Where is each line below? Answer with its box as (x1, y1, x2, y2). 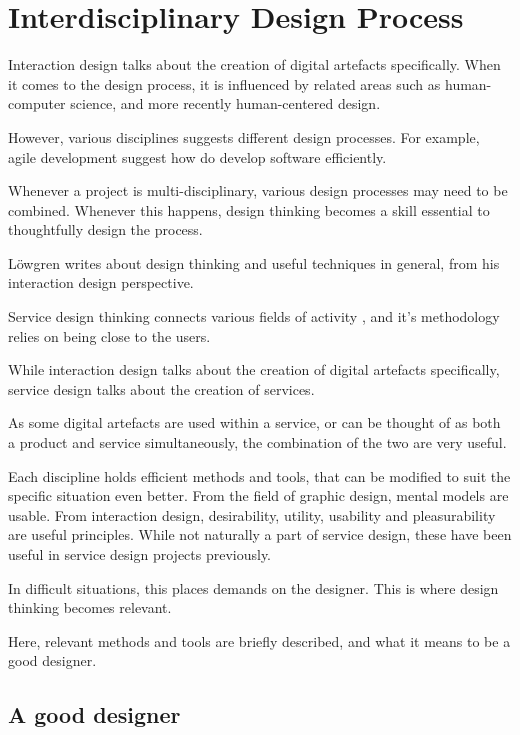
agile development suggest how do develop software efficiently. (8, 146, 387, 167)
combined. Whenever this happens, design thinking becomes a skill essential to (8, 199, 490, 220)
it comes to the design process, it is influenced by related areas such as (8, 73, 441, 94)
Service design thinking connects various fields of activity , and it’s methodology (8, 306, 500, 327)
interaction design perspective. (8, 272, 194, 293)
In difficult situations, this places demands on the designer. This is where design (8, 577, 499, 598)
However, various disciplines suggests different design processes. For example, (8, 126, 480, 147)
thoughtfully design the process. (8, 219, 203, 240)
